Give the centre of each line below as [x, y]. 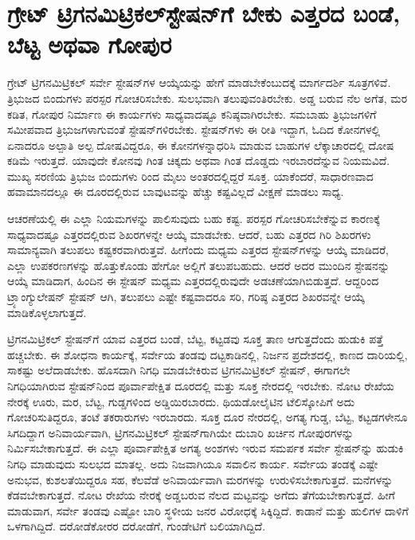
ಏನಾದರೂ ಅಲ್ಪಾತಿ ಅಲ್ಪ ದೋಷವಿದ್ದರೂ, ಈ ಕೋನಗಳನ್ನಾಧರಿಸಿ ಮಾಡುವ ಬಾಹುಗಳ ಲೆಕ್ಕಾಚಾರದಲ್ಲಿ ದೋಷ [201, 145]
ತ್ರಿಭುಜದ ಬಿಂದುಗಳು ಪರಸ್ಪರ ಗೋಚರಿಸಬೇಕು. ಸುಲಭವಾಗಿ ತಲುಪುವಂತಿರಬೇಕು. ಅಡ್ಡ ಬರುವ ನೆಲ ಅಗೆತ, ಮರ [207, 98]
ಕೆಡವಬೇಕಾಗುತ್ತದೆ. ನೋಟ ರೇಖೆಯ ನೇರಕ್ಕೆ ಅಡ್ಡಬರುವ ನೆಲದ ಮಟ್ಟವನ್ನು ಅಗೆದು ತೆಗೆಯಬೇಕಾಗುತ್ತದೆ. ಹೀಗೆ [201, 495]
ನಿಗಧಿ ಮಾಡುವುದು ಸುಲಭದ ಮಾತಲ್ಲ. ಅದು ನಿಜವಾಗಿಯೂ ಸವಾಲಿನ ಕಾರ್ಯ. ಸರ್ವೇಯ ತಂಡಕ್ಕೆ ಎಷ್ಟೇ [193, 463]
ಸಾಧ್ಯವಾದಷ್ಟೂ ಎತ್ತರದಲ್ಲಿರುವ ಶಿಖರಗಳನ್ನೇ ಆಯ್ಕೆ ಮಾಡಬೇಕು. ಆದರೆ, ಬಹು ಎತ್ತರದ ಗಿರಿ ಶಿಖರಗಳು [189, 234]
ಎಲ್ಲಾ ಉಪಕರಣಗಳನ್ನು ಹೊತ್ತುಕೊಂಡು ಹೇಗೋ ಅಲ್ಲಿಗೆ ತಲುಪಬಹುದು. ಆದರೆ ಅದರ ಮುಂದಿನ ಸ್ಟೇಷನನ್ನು [199, 265]
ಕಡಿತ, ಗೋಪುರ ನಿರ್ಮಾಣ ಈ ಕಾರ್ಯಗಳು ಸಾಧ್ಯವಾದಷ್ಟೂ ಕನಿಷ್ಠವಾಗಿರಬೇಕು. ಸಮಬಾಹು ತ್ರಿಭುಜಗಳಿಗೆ [192, 113]
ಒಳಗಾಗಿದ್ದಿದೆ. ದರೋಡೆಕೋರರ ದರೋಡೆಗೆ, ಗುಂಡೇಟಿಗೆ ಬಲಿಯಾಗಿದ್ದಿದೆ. [137, 526]
